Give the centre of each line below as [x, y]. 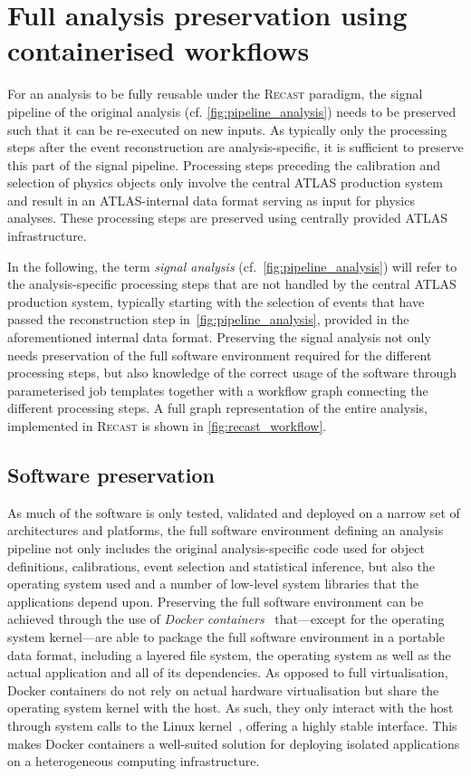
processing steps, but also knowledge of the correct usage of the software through [232, 373]
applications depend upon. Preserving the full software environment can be [216, 601]
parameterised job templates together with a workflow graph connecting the [218, 390]
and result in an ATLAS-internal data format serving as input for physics [211, 200]
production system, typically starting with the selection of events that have [216, 301]
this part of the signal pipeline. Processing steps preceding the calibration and [224, 164]
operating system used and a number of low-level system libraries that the [213, 584]
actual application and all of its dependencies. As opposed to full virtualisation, [228, 672]
